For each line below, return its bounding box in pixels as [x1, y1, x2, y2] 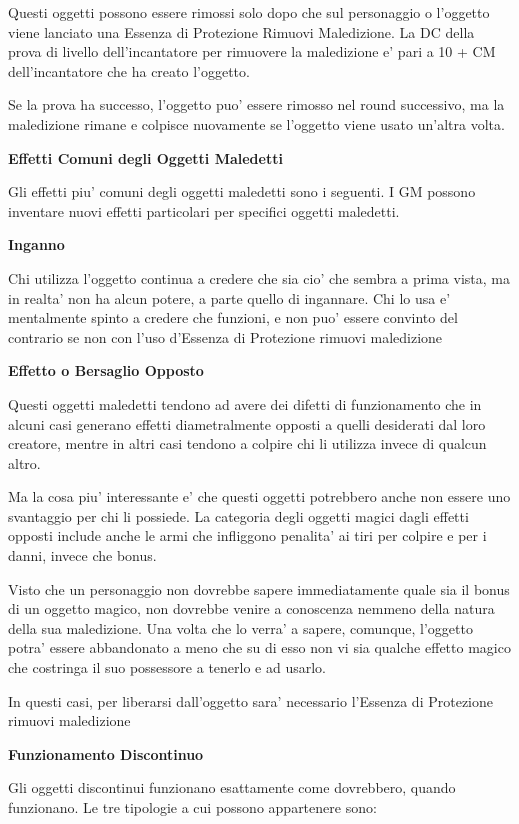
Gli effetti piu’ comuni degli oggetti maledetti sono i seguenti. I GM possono [8, 181, 476, 202]
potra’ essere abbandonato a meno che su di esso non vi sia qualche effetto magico [8, 637, 511, 658]
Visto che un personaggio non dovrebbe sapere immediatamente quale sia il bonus [8, 578, 510, 599]
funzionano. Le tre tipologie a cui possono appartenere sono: [8, 797, 377, 817]
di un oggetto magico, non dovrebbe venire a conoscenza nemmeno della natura [8, 598, 495, 619]
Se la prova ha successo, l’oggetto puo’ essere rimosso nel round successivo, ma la [8, 94, 505, 115]
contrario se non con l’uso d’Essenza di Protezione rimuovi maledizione [8, 326, 443, 347]
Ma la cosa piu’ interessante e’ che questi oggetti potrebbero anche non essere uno [8, 486, 511, 507]
